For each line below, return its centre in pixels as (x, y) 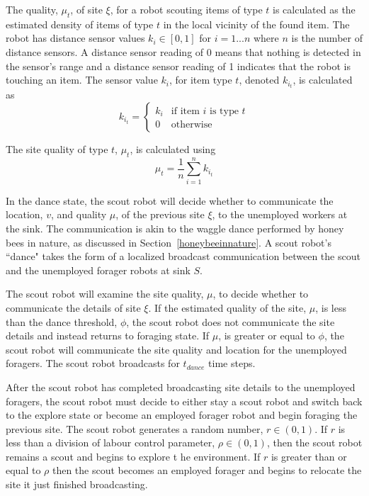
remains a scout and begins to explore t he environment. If (133, 456)
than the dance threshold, (62, 321)
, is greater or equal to (267, 336)
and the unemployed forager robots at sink (98, 270)
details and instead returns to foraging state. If (108, 336)
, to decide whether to (261, 294)
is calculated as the (314, 9)
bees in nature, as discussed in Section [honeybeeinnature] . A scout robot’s (169, 242)
